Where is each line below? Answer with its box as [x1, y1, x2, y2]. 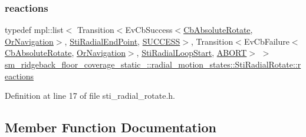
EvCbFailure [244, 35, 289, 47]
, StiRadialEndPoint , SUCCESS [64, 35, 180, 47]
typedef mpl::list [5, 24, 64, 36]
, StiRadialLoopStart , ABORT [136, 46, 247, 59]
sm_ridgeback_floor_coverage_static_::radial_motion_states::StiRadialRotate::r [5, 58, 301, 70]
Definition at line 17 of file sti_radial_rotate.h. [5, 89, 175, 102]
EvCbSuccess [125, 24, 173, 36]
